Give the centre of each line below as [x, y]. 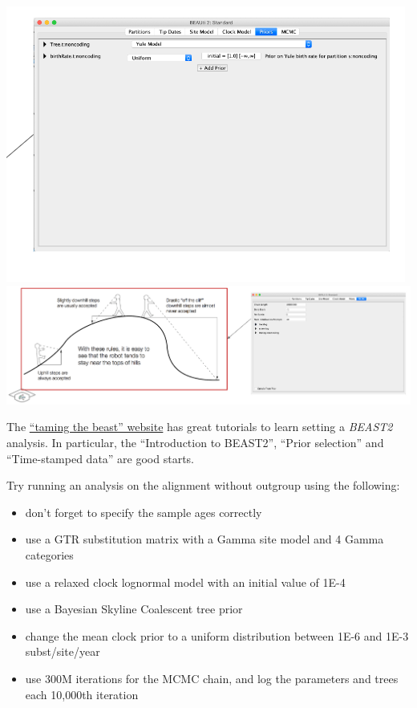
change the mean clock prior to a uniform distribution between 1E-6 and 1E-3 [217, 635]
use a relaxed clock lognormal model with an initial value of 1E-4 [185, 582]
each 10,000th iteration [82, 694]
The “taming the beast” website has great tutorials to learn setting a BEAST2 [200, 427]
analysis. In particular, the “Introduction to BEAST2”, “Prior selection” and [195, 443]
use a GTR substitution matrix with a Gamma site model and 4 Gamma [204, 539]
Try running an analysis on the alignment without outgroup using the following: [203, 485]
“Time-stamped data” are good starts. [101, 458]
